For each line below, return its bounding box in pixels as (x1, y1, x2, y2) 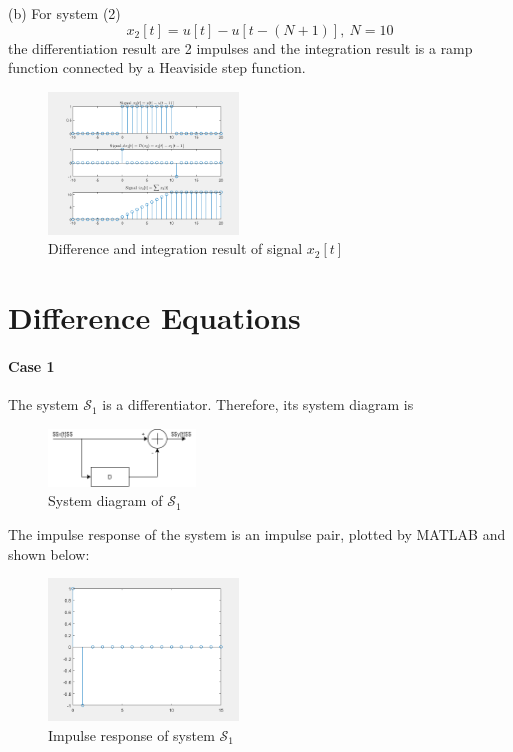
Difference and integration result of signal (48, 238, 303, 259)
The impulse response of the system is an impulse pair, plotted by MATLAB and (8, 524, 506, 545)
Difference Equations (8, 297, 301, 338)
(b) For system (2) (8, 3, 121, 23)
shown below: (8, 543, 90, 564)
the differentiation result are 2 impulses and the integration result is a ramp (8, 37, 473, 58)
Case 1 (8, 356, 55, 377)
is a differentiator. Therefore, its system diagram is (102, 394, 414, 415)
